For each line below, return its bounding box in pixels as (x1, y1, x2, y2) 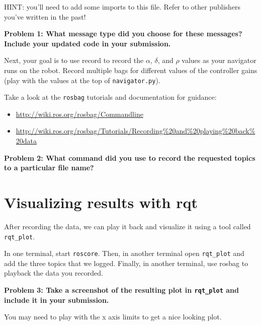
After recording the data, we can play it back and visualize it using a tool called (4, 221, 251, 231)
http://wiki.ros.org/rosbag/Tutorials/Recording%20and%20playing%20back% (16, 125, 255, 136)
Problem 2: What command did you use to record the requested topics (4, 152, 255, 163)
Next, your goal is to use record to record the (4, 55, 144, 66)
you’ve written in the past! (4, 11, 86, 22)
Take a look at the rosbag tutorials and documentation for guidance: (4, 92, 217, 102)
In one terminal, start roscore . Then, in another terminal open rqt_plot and (4, 248, 244, 258)
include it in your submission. (4, 294, 109, 305)
